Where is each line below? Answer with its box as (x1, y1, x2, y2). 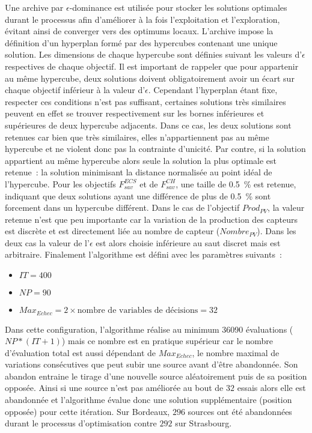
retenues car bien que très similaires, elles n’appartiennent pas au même (5, 130, 269, 143)
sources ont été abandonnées (188, 405, 292, 417)
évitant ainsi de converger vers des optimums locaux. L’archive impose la (5, 25, 274, 37)
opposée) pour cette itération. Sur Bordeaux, (5, 405, 170, 417)
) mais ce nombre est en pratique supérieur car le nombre (61, 335, 274, 347)
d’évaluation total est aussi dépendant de (5, 346, 156, 359)
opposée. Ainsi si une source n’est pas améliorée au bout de (5, 381, 224, 394)
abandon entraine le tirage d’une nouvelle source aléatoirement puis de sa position (5, 369, 307, 382)
